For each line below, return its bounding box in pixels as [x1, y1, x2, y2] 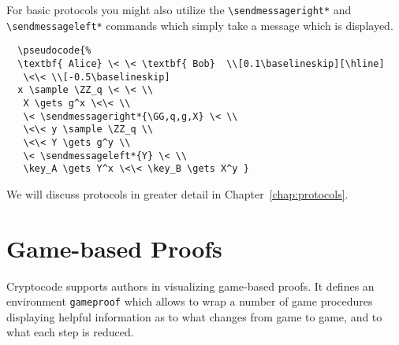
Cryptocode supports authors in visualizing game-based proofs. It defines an [6, 277, 375, 294]
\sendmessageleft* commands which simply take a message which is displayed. [6, 17, 393, 33]
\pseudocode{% [17, 45, 91, 57]
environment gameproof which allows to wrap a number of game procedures [6, 293, 373, 310]
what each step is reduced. [6, 324, 134, 340]
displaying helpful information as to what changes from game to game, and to [6, 308, 382, 325]
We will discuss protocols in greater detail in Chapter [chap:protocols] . [6, 185, 349, 202]
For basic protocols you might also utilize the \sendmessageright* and [6, 2, 352, 17]
